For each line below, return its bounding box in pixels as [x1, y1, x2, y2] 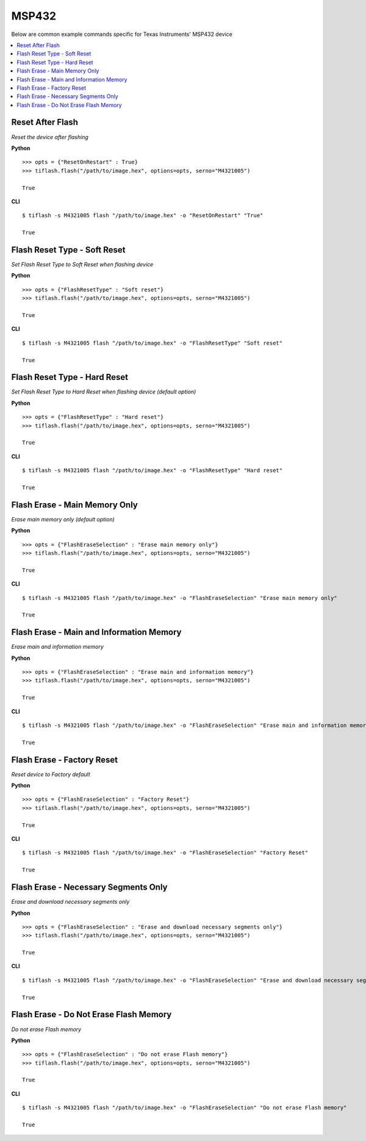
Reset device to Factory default [11, 770, 91, 778]
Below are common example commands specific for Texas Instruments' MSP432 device [11, 30, 233, 38]
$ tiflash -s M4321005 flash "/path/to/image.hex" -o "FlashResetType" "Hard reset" [22, 467, 283, 474]
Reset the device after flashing [11, 133, 88, 140]
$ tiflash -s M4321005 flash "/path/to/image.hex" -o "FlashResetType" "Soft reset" [22, 339, 283, 346]
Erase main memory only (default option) [11, 515, 115, 523]
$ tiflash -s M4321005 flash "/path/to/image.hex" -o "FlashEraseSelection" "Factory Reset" [22, 849, 309, 856]
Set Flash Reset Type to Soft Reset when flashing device [11, 261, 154, 268]
